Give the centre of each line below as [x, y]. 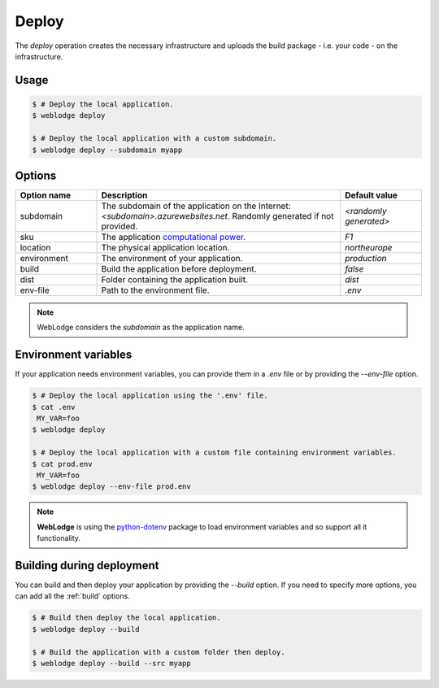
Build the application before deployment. [179, 269]
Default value [371, 195]
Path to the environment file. [155, 290]
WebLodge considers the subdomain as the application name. [141, 327]
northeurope [369, 248]
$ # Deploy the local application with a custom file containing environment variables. [215, 453]
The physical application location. [165, 248]
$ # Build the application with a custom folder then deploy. [159, 652]
